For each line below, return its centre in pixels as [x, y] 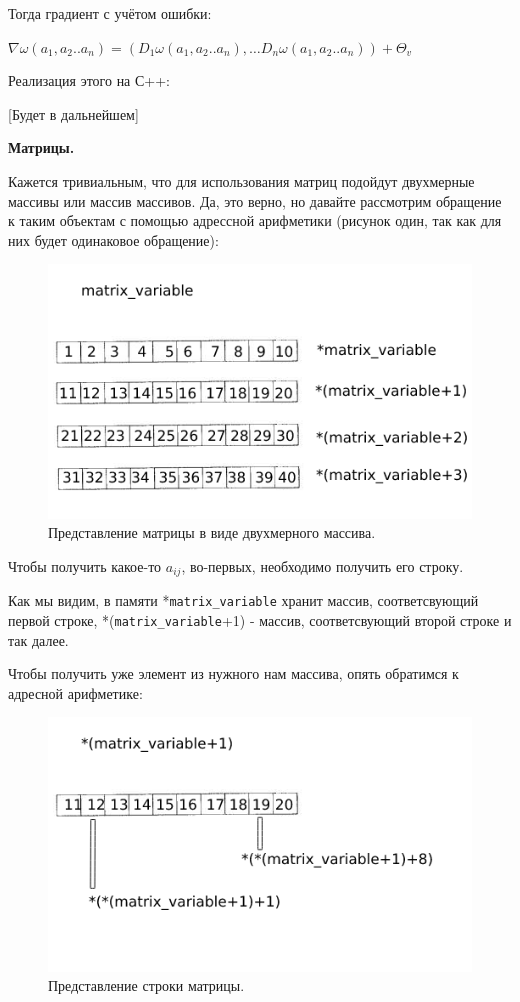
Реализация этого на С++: [89, 80]
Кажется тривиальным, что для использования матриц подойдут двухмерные [241, 180]
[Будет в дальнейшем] [73, 113]
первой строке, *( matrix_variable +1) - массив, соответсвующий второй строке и [260, 620]
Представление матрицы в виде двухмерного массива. [212, 532]
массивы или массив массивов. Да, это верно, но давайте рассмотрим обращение [255, 200]
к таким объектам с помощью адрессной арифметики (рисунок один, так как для [255, 220]
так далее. [38, 639]
